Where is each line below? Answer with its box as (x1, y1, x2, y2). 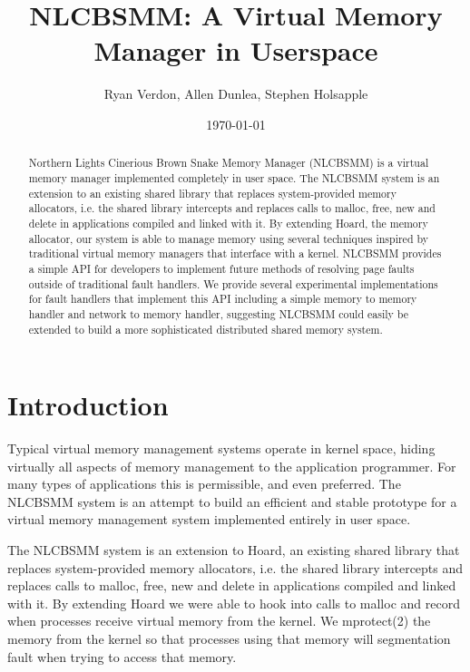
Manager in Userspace (93, 32, 378, 69)
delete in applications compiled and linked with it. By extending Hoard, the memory (28, 215, 428, 230)
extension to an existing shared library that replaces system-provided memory (28, 185, 397, 200)
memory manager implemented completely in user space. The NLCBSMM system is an (28, 170, 440, 185)
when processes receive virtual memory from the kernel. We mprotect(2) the (7, 611, 431, 630)
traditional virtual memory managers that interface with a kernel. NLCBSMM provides (28, 246, 442, 261)
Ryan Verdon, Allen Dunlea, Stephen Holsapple (103, 84, 368, 103)
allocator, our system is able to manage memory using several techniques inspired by (28, 230, 429, 246)
